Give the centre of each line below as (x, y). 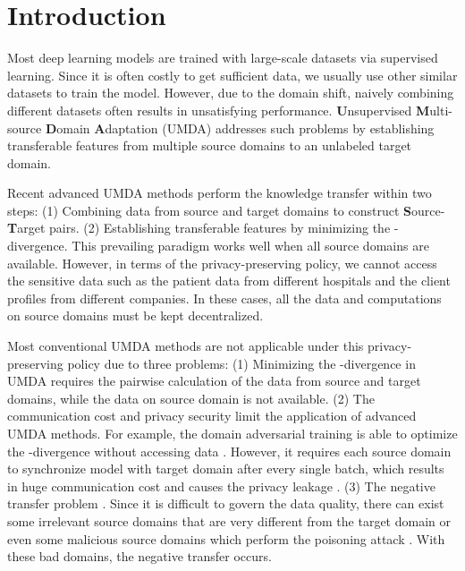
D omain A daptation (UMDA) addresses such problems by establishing (240, 128)
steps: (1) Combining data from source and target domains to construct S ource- (226, 210)
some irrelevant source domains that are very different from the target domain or (229, 520)
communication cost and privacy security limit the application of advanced (212, 416)
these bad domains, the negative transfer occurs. (139, 556)
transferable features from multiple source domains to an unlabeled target (210, 145)
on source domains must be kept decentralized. (135, 315)
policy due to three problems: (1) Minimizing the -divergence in (241, 363)
